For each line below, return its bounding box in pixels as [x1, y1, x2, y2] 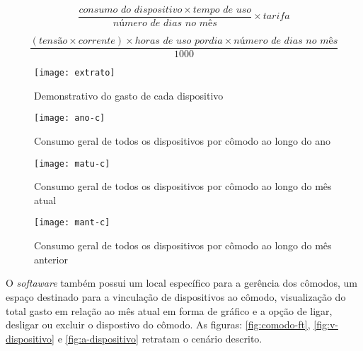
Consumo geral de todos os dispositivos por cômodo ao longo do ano [34, 133, 330, 148]
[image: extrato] [34, 68, 115, 78]
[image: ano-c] [34, 113, 105, 124]
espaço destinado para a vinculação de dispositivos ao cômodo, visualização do [6, 289, 346, 304]
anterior [34, 251, 68, 266]
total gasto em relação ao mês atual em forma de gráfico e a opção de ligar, [6, 303, 333, 318]
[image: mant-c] [34, 218, 110, 228]
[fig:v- [313, 317, 338, 332]
